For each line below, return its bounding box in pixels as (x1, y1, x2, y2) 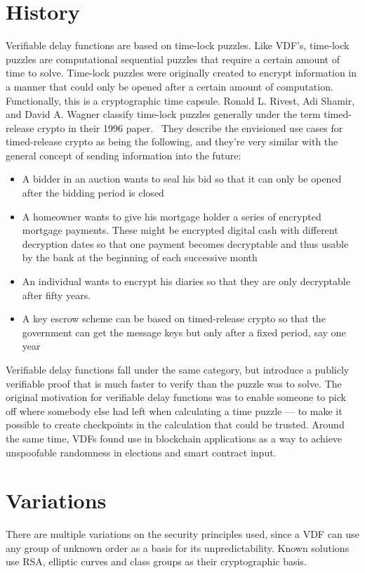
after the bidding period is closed (22, 185, 164, 200)
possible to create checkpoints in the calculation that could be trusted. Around (6, 417, 345, 432)
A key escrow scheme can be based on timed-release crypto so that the (22, 311, 326, 326)
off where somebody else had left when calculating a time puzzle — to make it (6, 403, 343, 418)
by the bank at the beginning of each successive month (22, 250, 258, 265)
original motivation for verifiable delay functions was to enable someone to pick (6, 390, 346, 404)
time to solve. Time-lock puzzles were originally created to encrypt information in (6, 65, 357, 80)
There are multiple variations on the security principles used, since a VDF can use (6, 527, 359, 541)
